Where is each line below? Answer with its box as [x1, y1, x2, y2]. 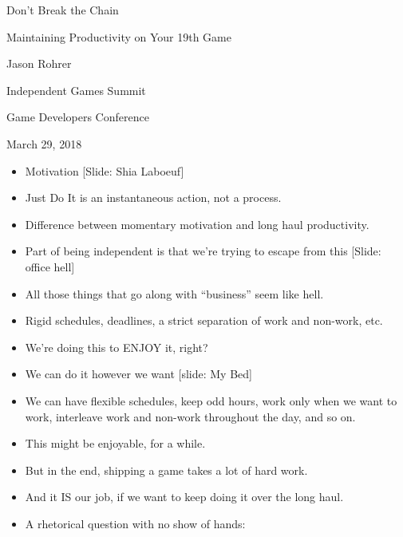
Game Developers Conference [6, 109, 149, 125]
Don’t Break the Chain [6, 2, 119, 18]
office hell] [25, 258, 75, 274]
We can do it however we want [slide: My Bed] [25, 365, 252, 382]
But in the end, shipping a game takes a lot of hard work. [25, 461, 308, 478]
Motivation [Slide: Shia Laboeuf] [25, 162, 184, 179]
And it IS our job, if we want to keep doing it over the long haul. [25, 488, 344, 505]
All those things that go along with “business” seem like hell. [25, 285, 324, 302]
